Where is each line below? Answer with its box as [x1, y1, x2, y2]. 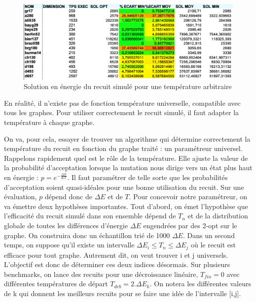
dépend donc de [44, 191, 92, 202]
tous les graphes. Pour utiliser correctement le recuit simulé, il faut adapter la [4, 107, 239, 118]
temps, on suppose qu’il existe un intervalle [4, 240, 135, 250]
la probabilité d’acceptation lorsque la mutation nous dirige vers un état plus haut [4, 162, 253, 173]
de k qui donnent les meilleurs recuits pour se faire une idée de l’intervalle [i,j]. [4, 288, 241, 298]
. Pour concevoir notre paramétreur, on [129, 191, 248, 202]
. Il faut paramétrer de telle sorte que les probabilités [67, 172, 228, 182]
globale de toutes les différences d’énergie [4, 220, 128, 230]
